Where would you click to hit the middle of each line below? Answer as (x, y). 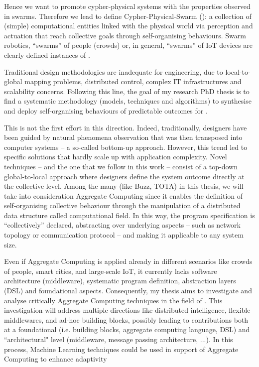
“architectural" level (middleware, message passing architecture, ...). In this (119, 339)
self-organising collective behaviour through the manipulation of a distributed (122, 205)
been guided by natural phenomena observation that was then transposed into (123, 137)
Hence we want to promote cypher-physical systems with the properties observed (127, 6)
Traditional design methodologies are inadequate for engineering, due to (114, 71)
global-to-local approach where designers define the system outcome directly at (124, 176)
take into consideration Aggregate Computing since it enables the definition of (124, 195)
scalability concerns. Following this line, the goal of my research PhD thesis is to (127, 91)
